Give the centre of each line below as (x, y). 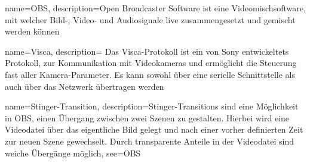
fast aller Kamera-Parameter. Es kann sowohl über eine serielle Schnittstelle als (150, 74)
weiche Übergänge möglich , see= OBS (73, 153)
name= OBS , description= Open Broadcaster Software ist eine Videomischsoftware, (155, 8)
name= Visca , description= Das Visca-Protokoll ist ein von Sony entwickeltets (147, 51)
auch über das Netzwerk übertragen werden (85, 86)
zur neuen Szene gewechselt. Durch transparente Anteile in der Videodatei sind (149, 141)
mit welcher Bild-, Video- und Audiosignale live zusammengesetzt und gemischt (150, 19)
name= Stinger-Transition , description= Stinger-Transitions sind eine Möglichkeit (152, 106)
